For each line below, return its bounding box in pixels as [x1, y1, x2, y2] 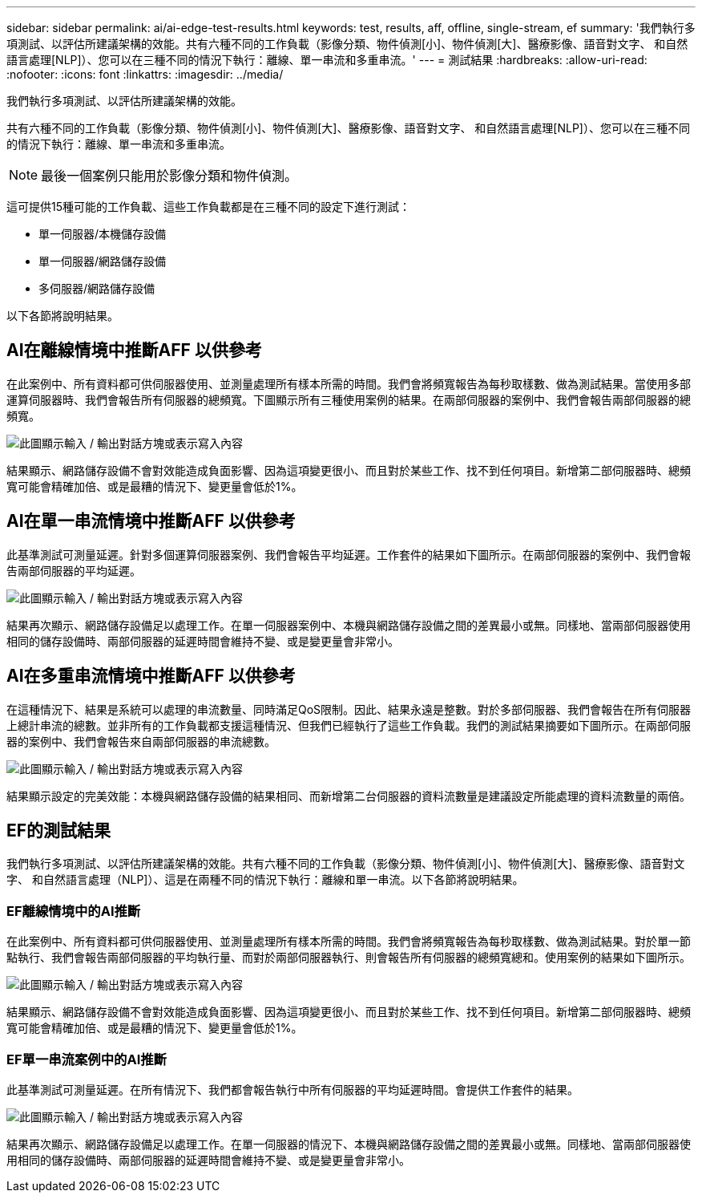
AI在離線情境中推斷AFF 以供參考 [6, 340, 262, 361]
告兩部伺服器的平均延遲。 [6, 563, 141, 577]
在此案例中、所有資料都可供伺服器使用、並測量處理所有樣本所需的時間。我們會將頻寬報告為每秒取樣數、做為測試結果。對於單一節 [6, 934, 691, 949]
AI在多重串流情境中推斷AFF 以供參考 [6, 666, 296, 687]
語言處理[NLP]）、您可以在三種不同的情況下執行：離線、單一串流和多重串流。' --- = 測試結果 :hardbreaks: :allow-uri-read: [6, 53, 648, 67]
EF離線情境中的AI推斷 [6, 902, 141, 919]
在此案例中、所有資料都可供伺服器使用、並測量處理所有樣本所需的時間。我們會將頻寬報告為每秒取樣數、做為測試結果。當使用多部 [6, 376, 691, 391]
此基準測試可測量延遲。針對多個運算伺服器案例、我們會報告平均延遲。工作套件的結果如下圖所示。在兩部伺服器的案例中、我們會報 [6, 547, 691, 561]
